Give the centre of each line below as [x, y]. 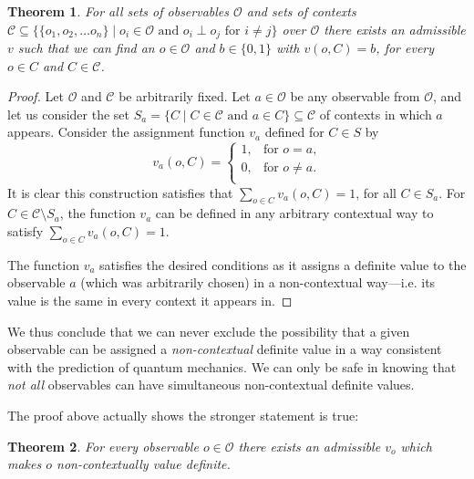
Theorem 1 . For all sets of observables [118, 11]
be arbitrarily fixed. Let [185, 96]
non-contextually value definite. [144, 464]
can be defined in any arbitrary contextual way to [294, 213]
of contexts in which [376, 114]
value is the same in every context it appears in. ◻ [150, 300]
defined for [294, 132]
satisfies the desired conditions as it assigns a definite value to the [283, 264]
